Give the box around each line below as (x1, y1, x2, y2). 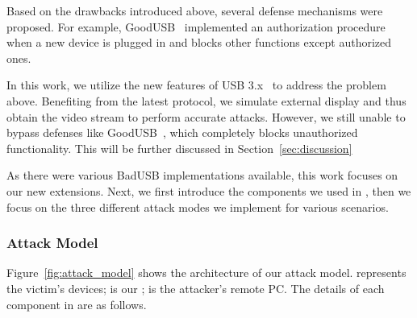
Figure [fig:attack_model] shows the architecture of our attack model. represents (6, 264, 407, 281)
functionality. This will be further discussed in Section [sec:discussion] (6, 139, 352, 156)
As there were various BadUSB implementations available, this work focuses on (6, 167, 398, 184)
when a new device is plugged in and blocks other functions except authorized (6, 34, 392, 51)
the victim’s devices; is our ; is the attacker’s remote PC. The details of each (6, 279, 385, 296)
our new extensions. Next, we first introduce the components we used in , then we (6, 182, 411, 199)
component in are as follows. (6, 295, 147, 312)
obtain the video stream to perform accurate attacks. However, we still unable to (6, 108, 406, 125)
